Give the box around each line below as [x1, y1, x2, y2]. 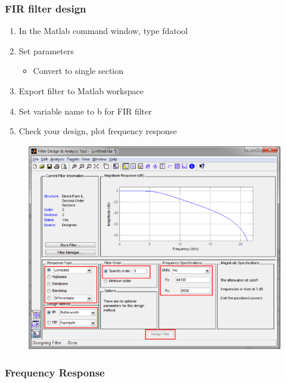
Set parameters [18, 44, 74, 57]
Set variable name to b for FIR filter [18, 104, 152, 117]
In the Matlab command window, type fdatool [18, 24, 188, 37]
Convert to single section [33, 64, 124, 77]
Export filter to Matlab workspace [18, 85, 144, 97]
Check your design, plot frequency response [18, 125, 177, 137]
